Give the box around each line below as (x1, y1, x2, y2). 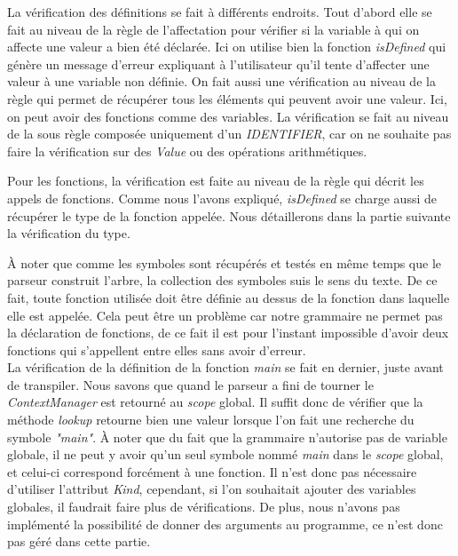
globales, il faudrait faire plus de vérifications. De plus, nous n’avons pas (7, 497, 400, 516)
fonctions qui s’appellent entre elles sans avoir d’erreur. (7, 340, 306, 359)
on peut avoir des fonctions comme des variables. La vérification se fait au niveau (7, 107, 449, 125)
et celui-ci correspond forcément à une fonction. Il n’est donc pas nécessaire (7, 462, 417, 481)
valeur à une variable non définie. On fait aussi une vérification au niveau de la (7, 72, 436, 91)
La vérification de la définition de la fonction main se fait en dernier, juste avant (7, 358, 444, 377)
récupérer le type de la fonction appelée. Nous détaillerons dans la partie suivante (7, 206, 451, 225)
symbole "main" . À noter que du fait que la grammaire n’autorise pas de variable (7, 427, 447, 446)
